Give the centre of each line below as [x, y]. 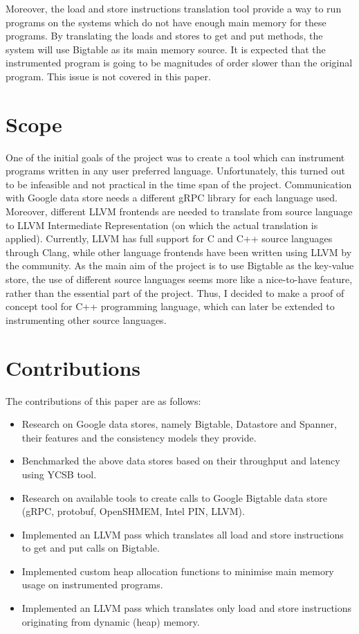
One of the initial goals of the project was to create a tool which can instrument [175, 157]
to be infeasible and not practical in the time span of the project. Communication [179, 184]
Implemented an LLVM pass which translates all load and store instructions [183, 534]
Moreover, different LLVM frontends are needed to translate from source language [179, 211]
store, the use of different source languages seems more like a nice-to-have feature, [179, 279]
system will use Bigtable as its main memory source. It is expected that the [166, 49]
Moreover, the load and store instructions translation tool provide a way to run [174, 8]
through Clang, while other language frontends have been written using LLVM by [179, 252]
